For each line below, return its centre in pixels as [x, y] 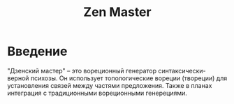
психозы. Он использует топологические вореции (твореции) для [129, 78]
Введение [37, 51]
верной [18, 78]
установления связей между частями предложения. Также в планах [110, 85]
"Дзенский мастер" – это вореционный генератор [82, 70]
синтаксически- [182, 70]
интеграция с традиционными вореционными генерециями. [97, 93]
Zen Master [117, 12]
